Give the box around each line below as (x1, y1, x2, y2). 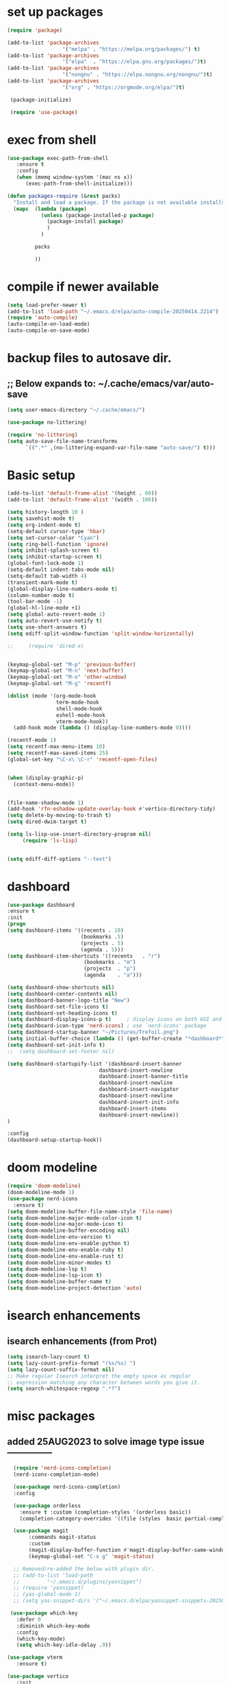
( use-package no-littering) (7, 418, 88, 426)
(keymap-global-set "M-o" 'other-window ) (7, 674, 127, 681)
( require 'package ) (7, 27, 63, 34)
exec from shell (7, 132, 97, 148)
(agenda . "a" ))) (83, 972, 142, 979)
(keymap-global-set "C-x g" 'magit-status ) (28, 1553, 155, 1560)
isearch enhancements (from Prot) (7, 1335, 157, 1347)
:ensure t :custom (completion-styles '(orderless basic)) (19, 1509, 192, 1516)
